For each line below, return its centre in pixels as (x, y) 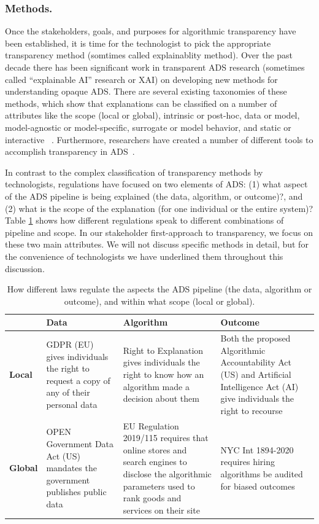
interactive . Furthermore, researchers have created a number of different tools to (159, 139)
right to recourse (252, 410)
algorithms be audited (262, 473)
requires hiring (248, 462)
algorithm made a (156, 386)
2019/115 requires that (166, 438)
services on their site (161, 510)
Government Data (80, 443)
